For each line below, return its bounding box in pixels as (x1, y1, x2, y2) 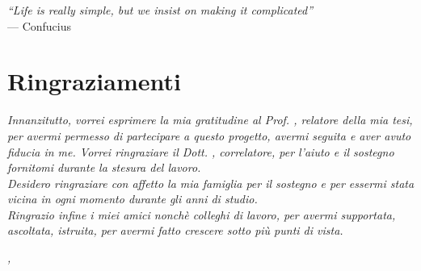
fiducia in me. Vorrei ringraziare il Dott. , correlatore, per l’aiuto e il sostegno (7, 143, 394, 160)
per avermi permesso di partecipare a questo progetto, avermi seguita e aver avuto (7, 127, 411, 144)
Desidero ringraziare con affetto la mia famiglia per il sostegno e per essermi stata (7, 174, 415, 191)
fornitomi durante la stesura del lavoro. (7, 159, 201, 176)
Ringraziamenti (7, 65, 181, 98)
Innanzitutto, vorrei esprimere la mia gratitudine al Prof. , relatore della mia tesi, (7, 111, 413, 128)
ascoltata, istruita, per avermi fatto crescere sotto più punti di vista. (7, 222, 343, 239)
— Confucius (7, 17, 72, 34)
